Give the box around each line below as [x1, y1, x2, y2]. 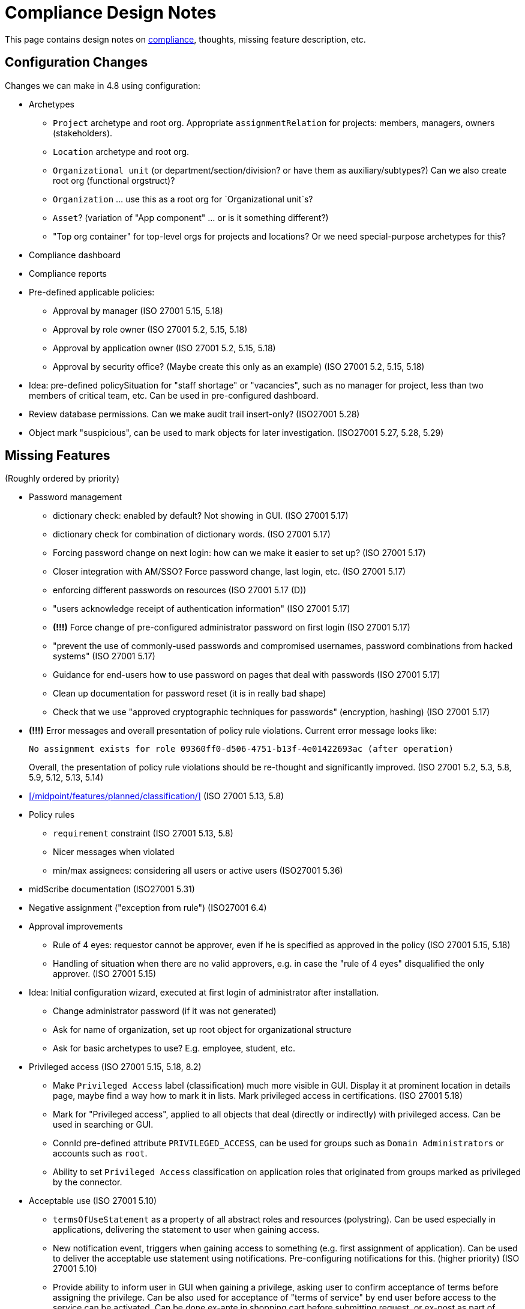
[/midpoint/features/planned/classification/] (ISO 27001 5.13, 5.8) [29, 791, 284, 802]
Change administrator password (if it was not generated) [53, 1006, 277, 1017]
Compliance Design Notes [5, 2, 217, 23]
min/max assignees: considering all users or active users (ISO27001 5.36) [53, 865, 343, 876]
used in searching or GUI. [53, 1119, 154, 1130]
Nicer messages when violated [53, 847, 175, 857]
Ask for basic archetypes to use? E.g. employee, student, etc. [53, 1043, 295, 1054]
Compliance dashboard [29, 249, 121, 260]
